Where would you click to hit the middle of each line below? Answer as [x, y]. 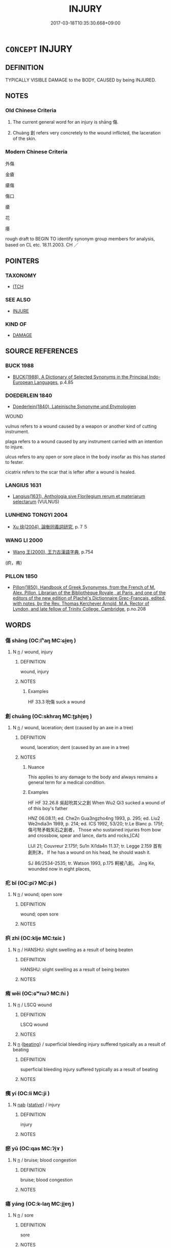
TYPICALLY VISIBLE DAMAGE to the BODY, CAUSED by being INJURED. [81, 80]
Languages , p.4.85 [54, 382]
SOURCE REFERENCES [42, 351]
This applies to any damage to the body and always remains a [93, 777]
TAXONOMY [21, 275]
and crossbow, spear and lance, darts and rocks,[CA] [84, 836]
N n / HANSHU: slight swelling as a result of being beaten [73, 950]
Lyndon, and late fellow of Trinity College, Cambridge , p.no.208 [79, 609]
